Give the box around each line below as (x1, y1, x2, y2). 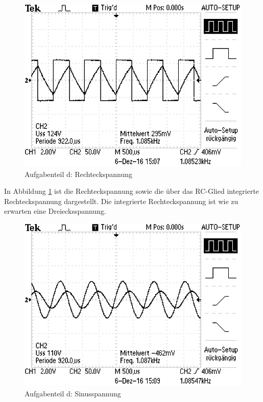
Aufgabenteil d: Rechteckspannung (25, 168, 133, 179)
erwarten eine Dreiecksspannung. (4, 206, 106, 216)
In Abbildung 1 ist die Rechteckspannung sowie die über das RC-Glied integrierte (4, 186, 259, 196)
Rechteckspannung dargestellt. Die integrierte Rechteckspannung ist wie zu (4, 195, 238, 206)
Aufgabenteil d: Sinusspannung (25, 388, 121, 398)
